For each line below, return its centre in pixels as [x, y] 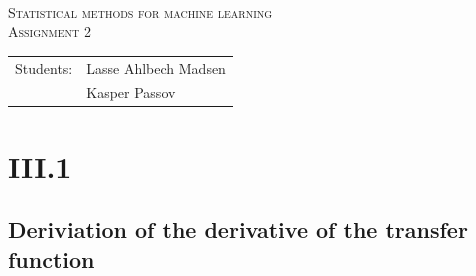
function [51, 258]
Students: [44, 67]
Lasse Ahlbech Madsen [156, 67]
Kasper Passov [131, 92]
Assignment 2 [49, 31]
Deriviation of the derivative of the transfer [238, 229]
